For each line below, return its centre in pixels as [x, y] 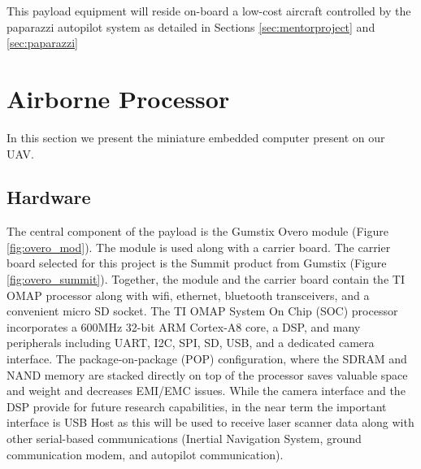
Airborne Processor [118, 98]
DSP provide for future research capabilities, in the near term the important [197, 406]
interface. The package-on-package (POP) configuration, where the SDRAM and [207, 359]
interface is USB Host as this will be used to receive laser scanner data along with [210, 422]
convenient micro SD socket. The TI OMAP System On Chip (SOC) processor [202, 311]
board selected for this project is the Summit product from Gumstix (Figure [197, 263]
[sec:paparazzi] [43, 43]
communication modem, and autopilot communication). [145, 454]
